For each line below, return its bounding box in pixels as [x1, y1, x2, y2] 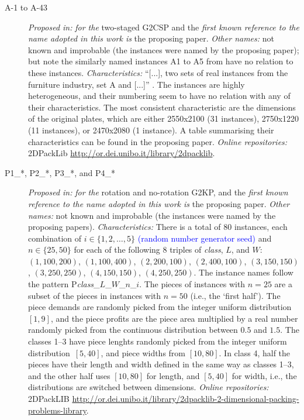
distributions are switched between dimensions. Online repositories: [28, 381, 269, 393]
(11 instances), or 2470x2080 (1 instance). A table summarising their [28, 123, 274, 136]
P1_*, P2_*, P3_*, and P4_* [5, 166, 116, 178]
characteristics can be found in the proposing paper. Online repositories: [28, 135, 288, 147]
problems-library [28, 404, 87, 416]
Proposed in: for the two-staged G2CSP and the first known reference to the [28, 20, 299, 33]
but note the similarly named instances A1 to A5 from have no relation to [28, 55, 293, 67]
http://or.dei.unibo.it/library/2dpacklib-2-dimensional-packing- [72, 393, 299, 404]
